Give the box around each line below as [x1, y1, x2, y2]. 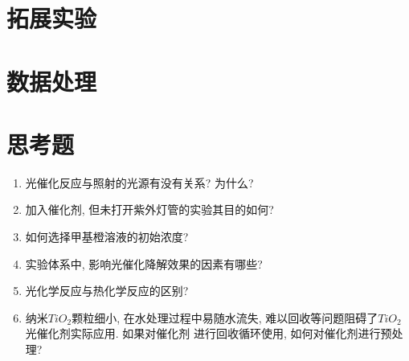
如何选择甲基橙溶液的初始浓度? [25, 228, 189, 245]
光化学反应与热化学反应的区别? [25, 282, 189, 299]
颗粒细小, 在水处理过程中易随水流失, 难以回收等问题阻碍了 [72, 309, 378, 326]
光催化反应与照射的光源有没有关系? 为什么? [25, 174, 254, 191]
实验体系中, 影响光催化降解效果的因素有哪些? [25, 255, 263, 272]
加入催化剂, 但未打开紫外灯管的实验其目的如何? [25, 201, 274, 218]
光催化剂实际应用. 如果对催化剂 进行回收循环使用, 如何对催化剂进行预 [25, 325, 392, 342]
